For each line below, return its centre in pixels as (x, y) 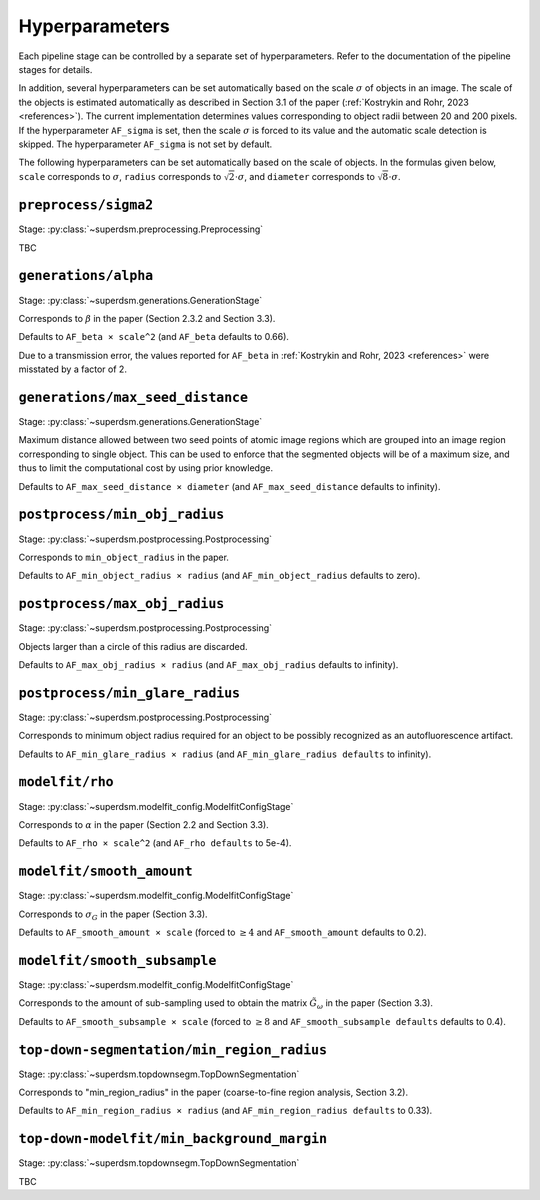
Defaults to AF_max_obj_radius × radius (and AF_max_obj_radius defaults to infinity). (208, 664)
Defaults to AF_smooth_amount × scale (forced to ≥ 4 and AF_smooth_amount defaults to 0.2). (222, 932)
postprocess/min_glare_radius (129, 693)
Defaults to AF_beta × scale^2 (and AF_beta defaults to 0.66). (154, 337)
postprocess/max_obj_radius (121, 604)
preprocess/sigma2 (86, 205)
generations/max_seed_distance (133, 397)
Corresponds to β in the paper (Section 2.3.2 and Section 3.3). (147, 318)
